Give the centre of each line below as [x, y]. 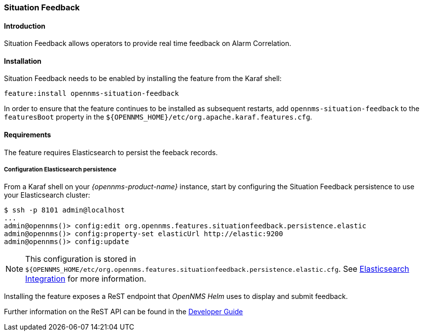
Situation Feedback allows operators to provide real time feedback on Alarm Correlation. [148, 43]
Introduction [25, 26]
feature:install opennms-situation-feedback [92, 94]
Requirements [28, 135]
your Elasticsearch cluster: [47, 195]
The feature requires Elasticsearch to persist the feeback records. [111, 152]
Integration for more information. [86, 279]
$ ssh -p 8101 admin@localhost [64, 210]
